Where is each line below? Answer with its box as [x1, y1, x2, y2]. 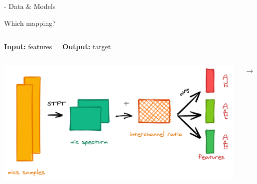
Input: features [4, 41, 52, 52]
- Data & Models [4, 1, 56, 11]
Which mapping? [4, 17, 56, 28]
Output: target [62, 41, 111, 52]
